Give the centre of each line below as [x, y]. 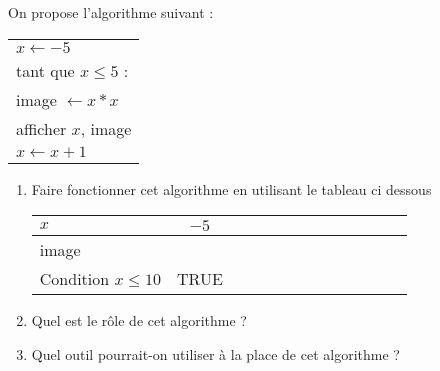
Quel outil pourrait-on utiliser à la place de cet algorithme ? [215, 353]
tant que [45, 70]
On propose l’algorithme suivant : [111, 12]
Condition [74, 279]
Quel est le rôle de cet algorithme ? [139, 320]
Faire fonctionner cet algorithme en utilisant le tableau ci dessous [231, 188]
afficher [41, 128]
